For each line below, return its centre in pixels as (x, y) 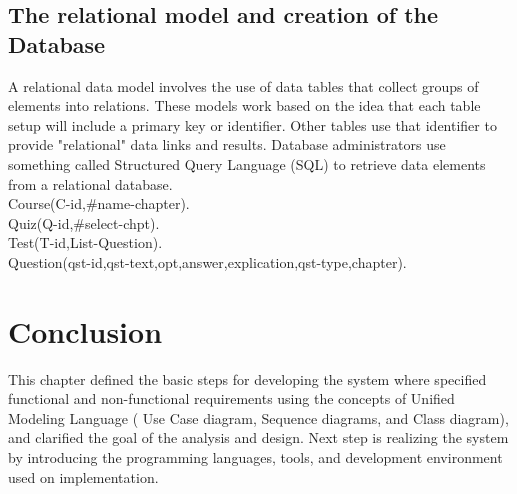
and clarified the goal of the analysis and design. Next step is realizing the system (258, 437)
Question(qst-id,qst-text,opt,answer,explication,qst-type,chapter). (207, 261)
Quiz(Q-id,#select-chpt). (84, 222)
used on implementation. (83, 476)
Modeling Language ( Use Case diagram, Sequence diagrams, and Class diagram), (258, 417)
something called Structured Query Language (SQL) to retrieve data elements (247, 163)
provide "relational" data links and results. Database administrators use (227, 144)
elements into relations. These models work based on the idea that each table (244, 105)
